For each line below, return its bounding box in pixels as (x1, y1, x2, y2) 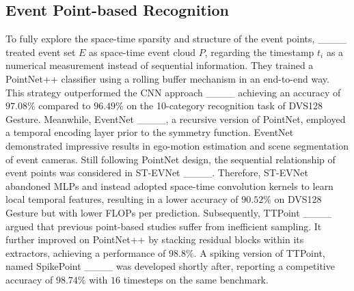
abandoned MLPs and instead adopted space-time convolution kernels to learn (5, 178, 333, 193)
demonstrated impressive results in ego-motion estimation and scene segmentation (5, 138, 349, 152)
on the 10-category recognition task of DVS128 (126, 98, 323, 113)
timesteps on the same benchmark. (123, 272, 269, 286)
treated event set (5, 44, 76, 59)
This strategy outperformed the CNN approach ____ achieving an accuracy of (5, 85, 341, 99)
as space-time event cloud (89, 44, 196, 59)
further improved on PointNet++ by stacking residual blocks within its (5, 232, 304, 247)
